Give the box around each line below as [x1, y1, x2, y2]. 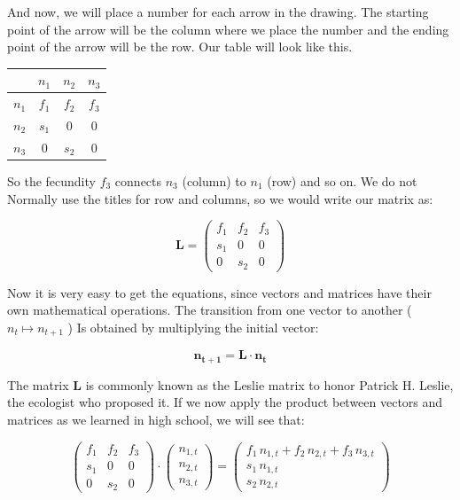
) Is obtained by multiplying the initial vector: [67, 317, 319, 336]
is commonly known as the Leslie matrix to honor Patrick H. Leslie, [85, 375, 454, 394]
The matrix [7, 375, 69, 394]
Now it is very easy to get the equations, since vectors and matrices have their [7, 283, 432, 301]
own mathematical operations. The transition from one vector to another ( [7, 301, 412, 319]
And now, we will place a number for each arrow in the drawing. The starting [7, 3, 429, 20]
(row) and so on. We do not [267, 171, 417, 190]
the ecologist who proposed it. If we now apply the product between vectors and [7, 393, 443, 411]
